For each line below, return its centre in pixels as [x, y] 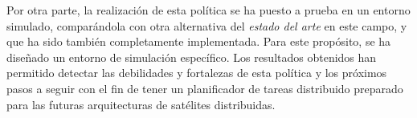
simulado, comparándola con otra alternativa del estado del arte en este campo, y [207, 25]
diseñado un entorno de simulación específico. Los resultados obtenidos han [192, 57]
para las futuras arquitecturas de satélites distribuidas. [141, 104]
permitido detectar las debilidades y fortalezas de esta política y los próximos [197, 73]
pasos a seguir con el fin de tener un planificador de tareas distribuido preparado [205, 88]
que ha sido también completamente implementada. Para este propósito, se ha [199, 41]
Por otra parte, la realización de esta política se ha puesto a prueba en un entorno [208, 10]
